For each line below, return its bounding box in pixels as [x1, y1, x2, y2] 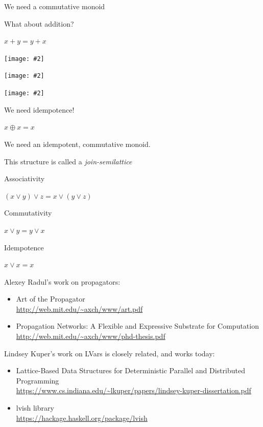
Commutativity [4, 207, 52, 218]
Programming [16, 375, 59, 386]
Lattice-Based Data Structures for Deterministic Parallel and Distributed [16, 365, 245, 376]
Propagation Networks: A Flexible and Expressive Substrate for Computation [16, 321, 259, 331]
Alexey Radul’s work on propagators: [4, 276, 121, 287]
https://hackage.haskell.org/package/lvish [16, 412, 148, 423]
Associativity [4, 173, 45, 184]
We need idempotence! [4, 104, 75, 115]
